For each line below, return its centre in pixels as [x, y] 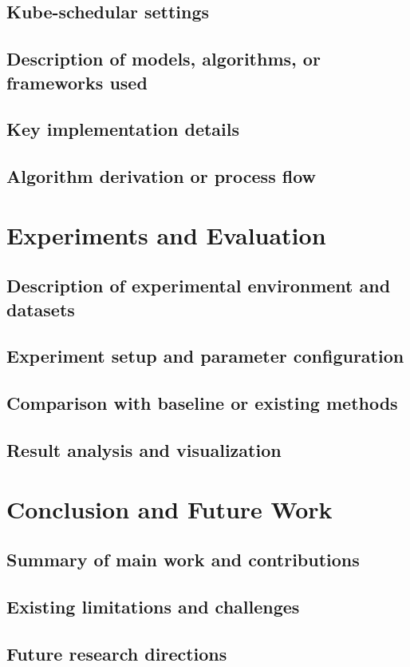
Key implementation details [123, 129]
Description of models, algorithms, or [164, 59]
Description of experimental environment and [199, 286]
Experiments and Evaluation [166, 234]
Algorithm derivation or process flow [161, 176]
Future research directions [117, 653]
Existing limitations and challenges [153, 606]
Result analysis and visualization [144, 450]
